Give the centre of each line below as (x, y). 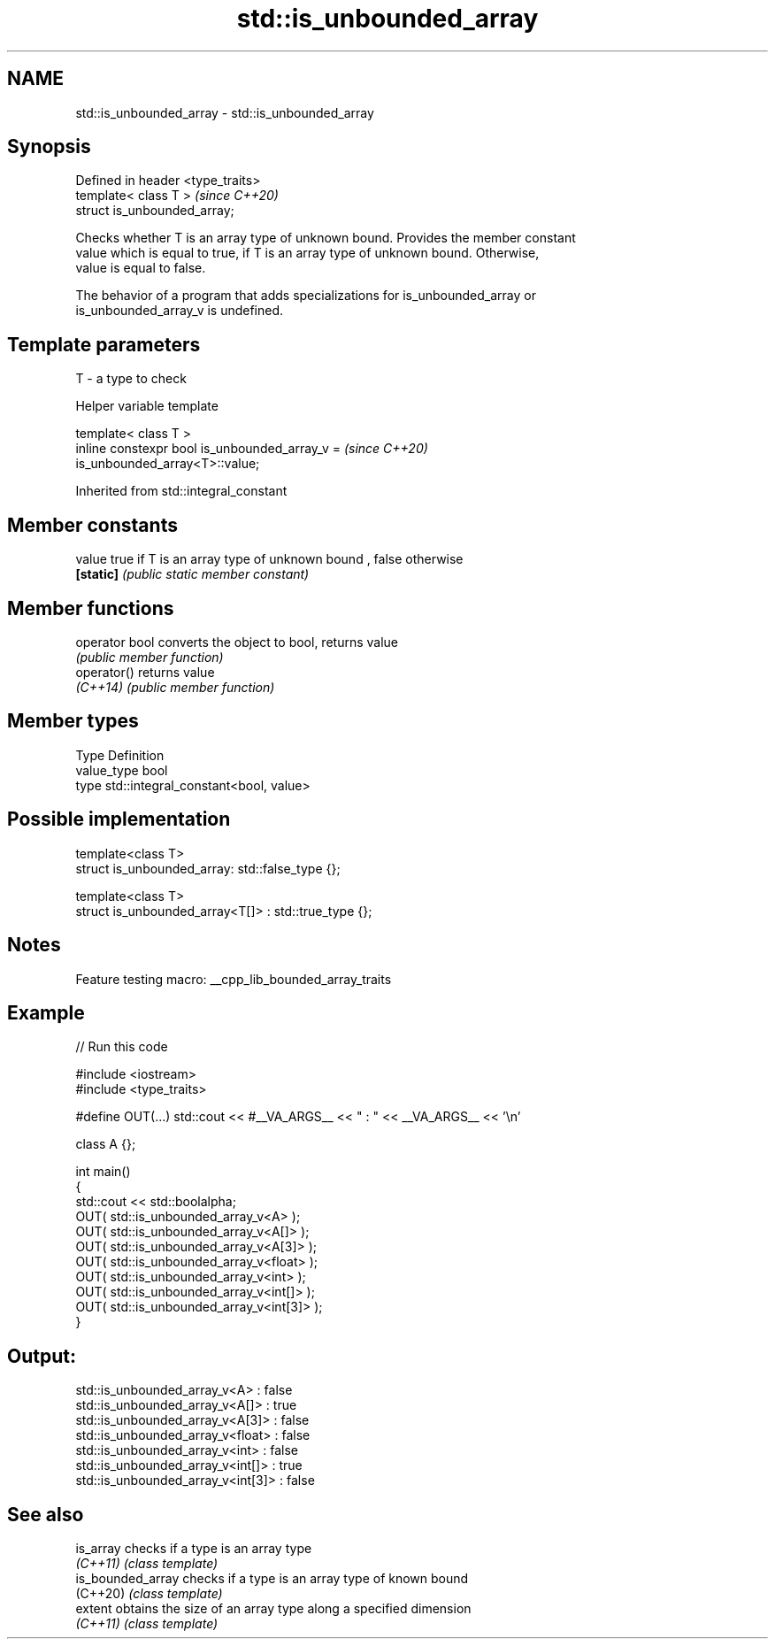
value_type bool (122, 770)
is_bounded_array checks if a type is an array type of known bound (272, 1579)
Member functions (91, 608)
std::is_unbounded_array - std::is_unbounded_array (225, 112)
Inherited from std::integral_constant (181, 491)
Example (46, 1012)
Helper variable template (147, 406)
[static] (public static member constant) (192, 574)
